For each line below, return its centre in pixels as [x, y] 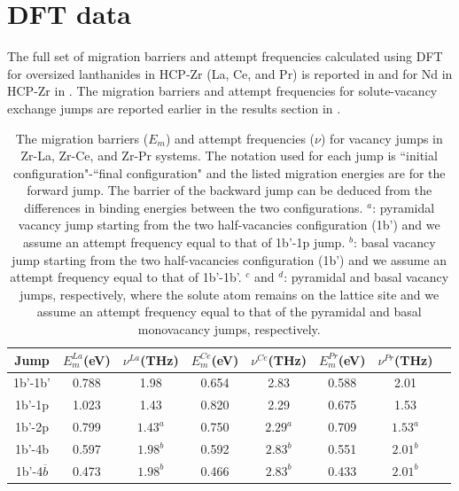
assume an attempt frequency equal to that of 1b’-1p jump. [184, 242]
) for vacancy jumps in [382, 138]
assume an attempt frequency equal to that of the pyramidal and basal [229, 312]
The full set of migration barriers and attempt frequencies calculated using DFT [225, 56]
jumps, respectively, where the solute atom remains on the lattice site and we [229, 294]
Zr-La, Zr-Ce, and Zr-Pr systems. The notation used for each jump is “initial [229, 156]
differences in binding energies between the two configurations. [194, 207]
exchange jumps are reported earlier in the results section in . [174, 108]
